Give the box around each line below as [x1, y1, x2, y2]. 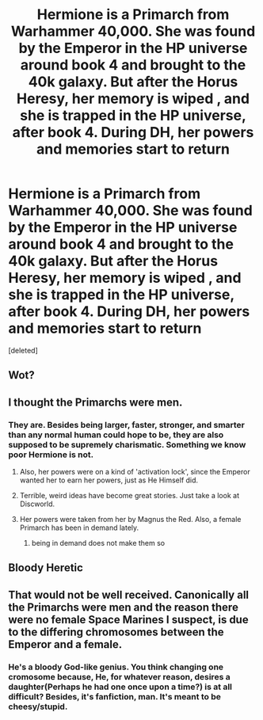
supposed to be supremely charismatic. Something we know [8, 439, 246, 450]
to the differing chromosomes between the [8, 625, 224, 638]
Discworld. [19, 499, 55, 509]
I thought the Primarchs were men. [8, 395, 183, 409]
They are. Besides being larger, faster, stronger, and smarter [8, 419, 246, 430]
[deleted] [8, 345, 38, 355]
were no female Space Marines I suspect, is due [8, 612, 249, 627]
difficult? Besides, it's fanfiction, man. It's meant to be [8, 691, 222, 702]
